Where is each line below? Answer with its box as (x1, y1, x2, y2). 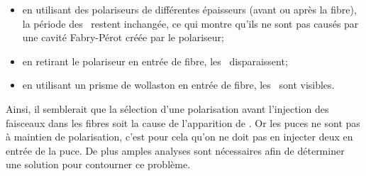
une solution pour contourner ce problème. (6, 157, 191, 172)
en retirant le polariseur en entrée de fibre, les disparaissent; (22, 53, 288, 68)
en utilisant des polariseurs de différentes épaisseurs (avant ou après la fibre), (22, 2, 357, 16)
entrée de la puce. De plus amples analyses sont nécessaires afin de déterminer (6, 143, 345, 158)
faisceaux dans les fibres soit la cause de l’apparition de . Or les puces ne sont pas (6, 115, 360, 130)
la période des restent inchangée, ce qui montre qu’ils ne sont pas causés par (22, 16, 359, 31)
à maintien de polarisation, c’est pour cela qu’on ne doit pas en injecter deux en (6, 129, 353, 144)
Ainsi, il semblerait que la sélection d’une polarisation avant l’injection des (6, 101, 329, 116)
